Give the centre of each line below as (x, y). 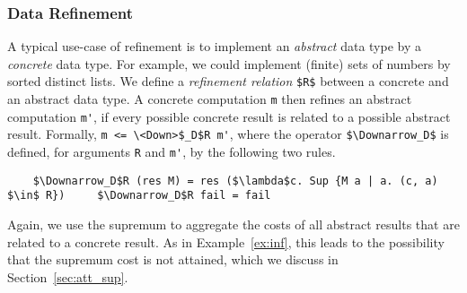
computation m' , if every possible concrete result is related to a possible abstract (229, 116)
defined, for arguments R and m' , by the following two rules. (172, 152)
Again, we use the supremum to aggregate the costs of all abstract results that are (233, 224)
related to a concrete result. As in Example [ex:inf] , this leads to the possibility (226, 241)
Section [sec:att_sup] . (68, 276)
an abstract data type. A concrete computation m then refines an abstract (210, 99)
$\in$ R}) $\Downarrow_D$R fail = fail (139, 196)
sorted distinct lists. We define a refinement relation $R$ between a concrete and (228, 81)
